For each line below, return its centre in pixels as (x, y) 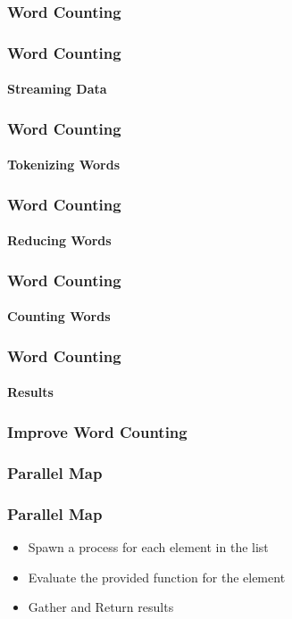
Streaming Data (57, 89)
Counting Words (59, 316)
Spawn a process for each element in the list (148, 546)
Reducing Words (59, 240)
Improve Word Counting (97, 431)
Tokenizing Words (64, 165)
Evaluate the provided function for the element (157, 577)
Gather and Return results (101, 607)
